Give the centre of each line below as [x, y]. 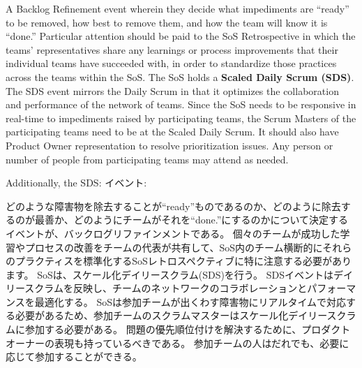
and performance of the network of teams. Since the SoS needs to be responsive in [181, 104]
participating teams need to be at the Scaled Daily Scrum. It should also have [172, 132]
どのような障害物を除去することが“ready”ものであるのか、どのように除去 [173, 206]
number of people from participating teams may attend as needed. [147, 159]
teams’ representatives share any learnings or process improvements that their [172, 49]
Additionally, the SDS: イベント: [76, 183]
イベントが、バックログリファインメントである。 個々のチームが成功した [173, 233]
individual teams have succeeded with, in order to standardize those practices [171, 63]
